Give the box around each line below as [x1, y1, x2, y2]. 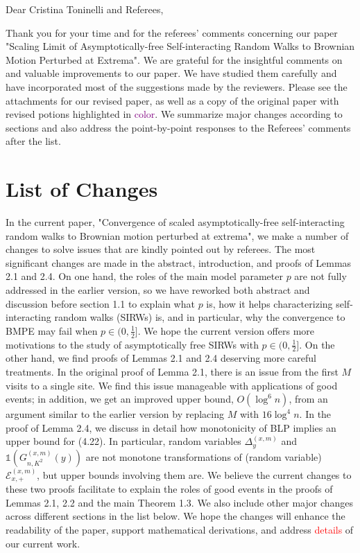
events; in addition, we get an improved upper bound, [6, 392, 234, 406]
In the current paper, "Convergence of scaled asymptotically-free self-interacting [6, 215, 345, 229]
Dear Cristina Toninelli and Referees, [6, 2, 164, 16]
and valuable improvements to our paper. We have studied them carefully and [6, 66, 337, 80]
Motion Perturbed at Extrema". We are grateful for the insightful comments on [6, 52, 343, 67]
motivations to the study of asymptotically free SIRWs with [6, 337, 259, 351]
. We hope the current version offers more [137, 323, 315, 337]
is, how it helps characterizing [206, 296, 333, 310]
